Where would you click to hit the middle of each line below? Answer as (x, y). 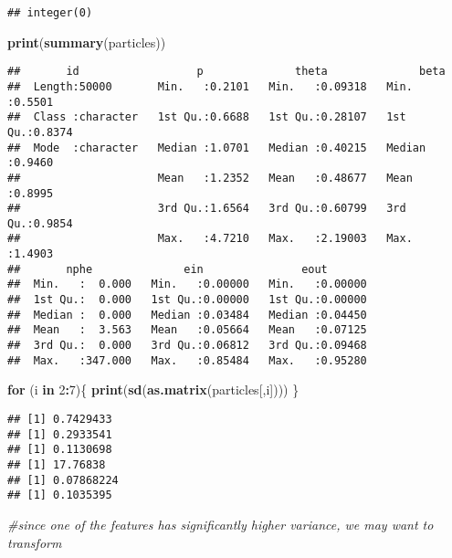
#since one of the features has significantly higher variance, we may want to (221, 524)
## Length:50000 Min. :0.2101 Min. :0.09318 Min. (210, 86)
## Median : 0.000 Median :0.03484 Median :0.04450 (187, 315)
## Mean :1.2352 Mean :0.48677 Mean (210, 178)
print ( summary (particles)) (87, 42)
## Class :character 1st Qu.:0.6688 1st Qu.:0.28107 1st (207, 117)
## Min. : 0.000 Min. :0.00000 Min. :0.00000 (187, 284)
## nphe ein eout (168, 269)
